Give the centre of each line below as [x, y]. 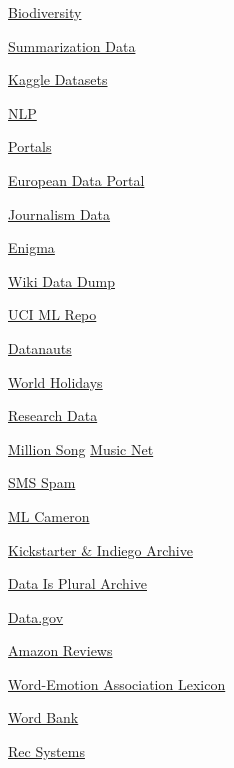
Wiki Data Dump [61, 280]
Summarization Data [72, 45]
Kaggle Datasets [58, 79]
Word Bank [43, 717]
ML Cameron [49, 515]
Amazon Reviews [60, 650]
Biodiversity [45, 12]
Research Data [53, 415]
